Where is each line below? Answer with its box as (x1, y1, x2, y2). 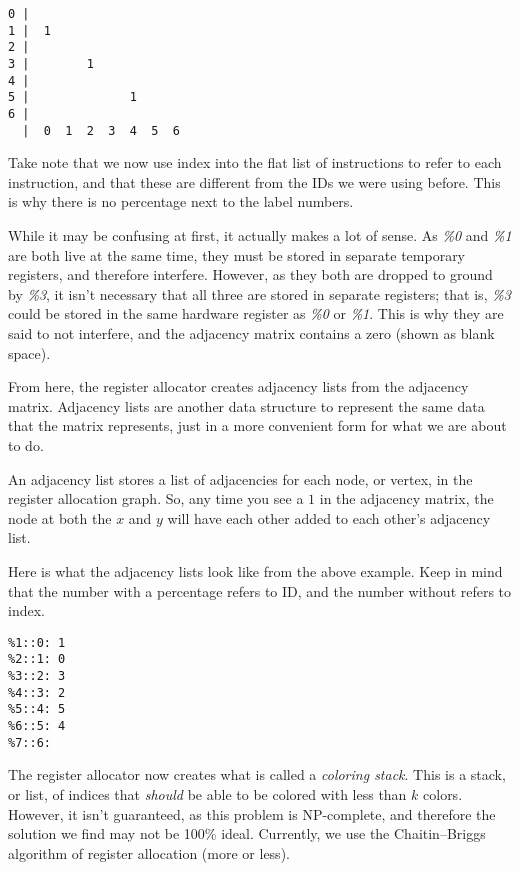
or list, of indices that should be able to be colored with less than (8, 783, 407, 804)
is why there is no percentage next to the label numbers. (8, 191, 354, 212)
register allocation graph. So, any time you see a (8, 488, 304, 509)
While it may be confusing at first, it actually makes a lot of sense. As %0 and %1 (8, 225, 512, 246)
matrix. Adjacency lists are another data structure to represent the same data (8, 395, 485, 416)
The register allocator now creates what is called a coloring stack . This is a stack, (8, 764, 506, 785)
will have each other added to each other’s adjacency (167, 507, 491, 528)
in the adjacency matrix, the (319, 488, 494, 509)
